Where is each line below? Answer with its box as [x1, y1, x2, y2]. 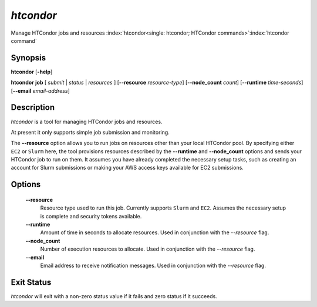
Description [11, 103, 55, 113]
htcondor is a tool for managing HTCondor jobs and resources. [11, 118, 163, 125]
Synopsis [11, 53, 46, 63]
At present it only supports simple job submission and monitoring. [11, 129, 170, 136]
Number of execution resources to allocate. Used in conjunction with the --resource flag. [40, 245, 255, 252]
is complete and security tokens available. [40, 212, 142, 220]
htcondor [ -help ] [11, 68, 53, 75]
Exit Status [11, 277, 52, 287]
